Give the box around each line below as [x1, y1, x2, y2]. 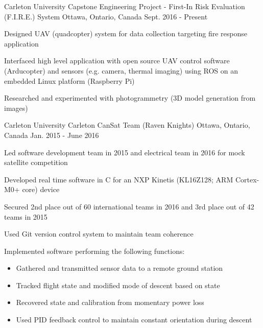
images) [4, 102, 28, 113]
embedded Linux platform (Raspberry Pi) [4, 75, 135, 86]
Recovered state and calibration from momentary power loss [16, 297, 204, 308]
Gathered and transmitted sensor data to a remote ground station [16, 263, 223, 273]
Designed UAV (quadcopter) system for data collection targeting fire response [4, 28, 247, 39]
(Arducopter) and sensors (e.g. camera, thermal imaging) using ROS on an [4, 65, 238, 76]
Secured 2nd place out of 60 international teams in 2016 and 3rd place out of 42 [4, 201, 254, 212]
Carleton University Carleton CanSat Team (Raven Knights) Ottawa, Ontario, [4, 120, 250, 130]
